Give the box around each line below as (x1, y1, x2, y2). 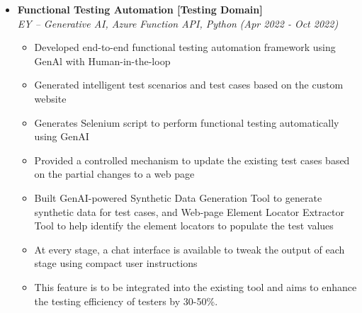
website (34, 91, 67, 106)
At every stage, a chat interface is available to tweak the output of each (34, 241, 345, 256)
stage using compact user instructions (34, 256, 198, 271)
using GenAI (34, 129, 89, 144)
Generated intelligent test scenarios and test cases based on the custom (34, 77, 344, 92)
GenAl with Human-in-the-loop (34, 53, 171, 68)
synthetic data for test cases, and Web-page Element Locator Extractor (34, 204, 344, 219)
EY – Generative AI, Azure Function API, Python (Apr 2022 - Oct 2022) (17, 16, 339, 30)
